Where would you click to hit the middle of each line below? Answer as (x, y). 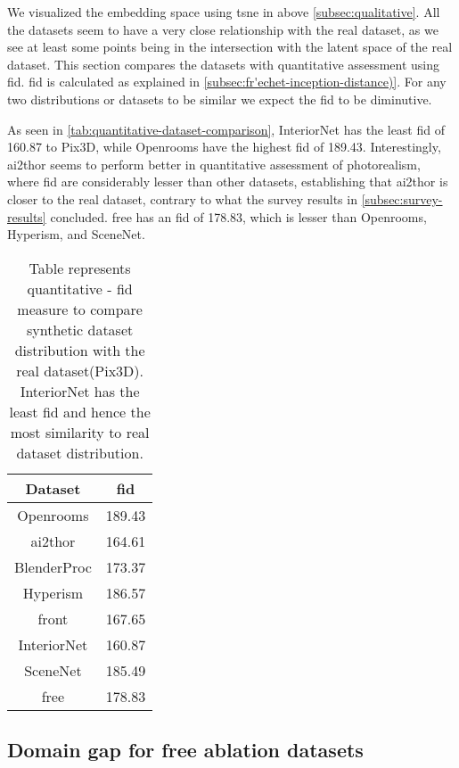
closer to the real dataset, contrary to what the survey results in (182, 198)
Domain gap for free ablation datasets (185, 750)
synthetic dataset (80, 329)
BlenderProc (53, 566)
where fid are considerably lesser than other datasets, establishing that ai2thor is (228, 182)
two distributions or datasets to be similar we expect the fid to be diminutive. (220, 99)
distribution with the (80, 350)
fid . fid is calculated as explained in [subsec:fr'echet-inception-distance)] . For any (227, 82)
